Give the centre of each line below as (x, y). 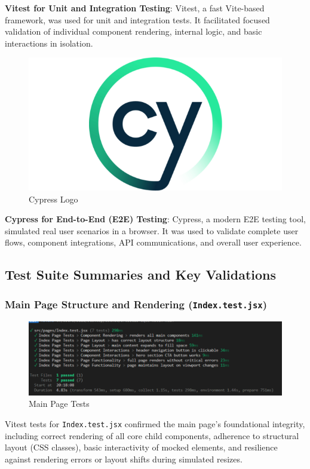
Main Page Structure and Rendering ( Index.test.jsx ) (136, 304)
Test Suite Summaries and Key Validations (140, 275)
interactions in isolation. (49, 43)
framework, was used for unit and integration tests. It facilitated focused (137, 19)
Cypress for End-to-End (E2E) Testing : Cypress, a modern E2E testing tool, (155, 219)
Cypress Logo (53, 199)
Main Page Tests (59, 404)
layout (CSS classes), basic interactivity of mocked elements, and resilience (141, 447)
